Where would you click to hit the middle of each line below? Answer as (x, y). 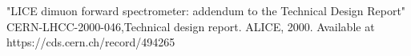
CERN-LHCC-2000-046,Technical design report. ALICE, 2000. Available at (191, 26)
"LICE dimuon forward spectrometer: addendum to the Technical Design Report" (206, 10)
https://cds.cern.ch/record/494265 (91, 42)
